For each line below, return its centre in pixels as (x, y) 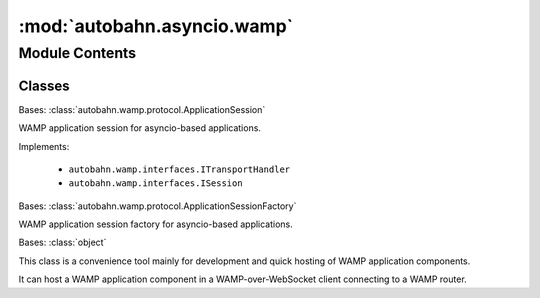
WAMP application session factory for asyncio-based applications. (156, 224)
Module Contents (77, 53)
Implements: (44, 146)
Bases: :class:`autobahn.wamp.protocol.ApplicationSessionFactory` (157, 206)
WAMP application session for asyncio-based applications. (140, 128)
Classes (44, 85)
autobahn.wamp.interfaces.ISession (156, 183)
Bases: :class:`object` (62, 242)
